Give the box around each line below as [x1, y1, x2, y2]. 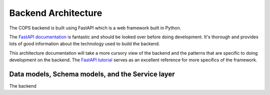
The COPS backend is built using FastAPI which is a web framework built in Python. [9, 25, 181, 31]
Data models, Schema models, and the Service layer [9, 70, 175, 78]
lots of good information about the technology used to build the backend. [9, 41, 160, 47]
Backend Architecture [9, 7, 102, 18]
